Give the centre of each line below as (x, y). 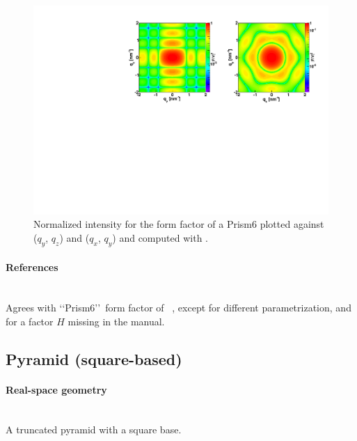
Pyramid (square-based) (94, 358)
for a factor (30, 321)
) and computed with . (160, 237)
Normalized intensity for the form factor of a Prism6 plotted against (179, 224)
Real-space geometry (56, 389)
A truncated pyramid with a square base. (94, 430)
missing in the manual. (116, 321)
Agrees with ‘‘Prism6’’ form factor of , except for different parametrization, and (178, 308)
